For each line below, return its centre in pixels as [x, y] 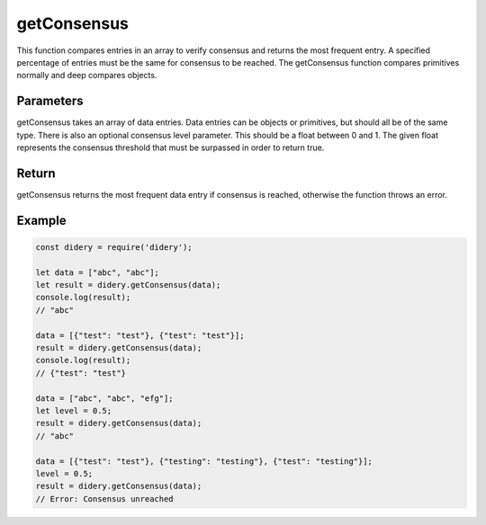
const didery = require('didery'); [114, 247]
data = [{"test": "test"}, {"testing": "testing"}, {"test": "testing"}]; [204, 461]
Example [41, 220]
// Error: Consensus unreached [105, 498]
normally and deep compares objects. [87, 76]
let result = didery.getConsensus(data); [128, 285]
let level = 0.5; [74, 410]
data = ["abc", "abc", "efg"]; [105, 398]
